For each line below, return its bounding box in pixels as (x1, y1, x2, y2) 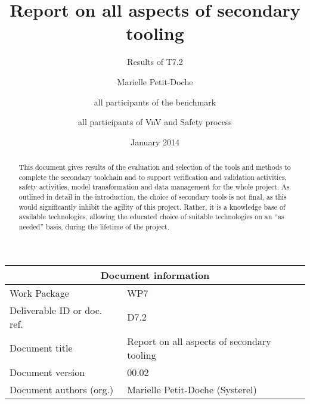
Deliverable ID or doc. (10, 303, 103, 317)
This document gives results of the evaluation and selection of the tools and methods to (18, 162, 291, 172)
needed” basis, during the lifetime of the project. (18, 222, 170, 232)
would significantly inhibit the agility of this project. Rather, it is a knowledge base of (18, 201, 286, 212)
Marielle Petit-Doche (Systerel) (127, 382, 257, 396)
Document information (100, 268, 210, 282)
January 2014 (131, 135, 179, 148)
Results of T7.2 (127, 55, 183, 68)
